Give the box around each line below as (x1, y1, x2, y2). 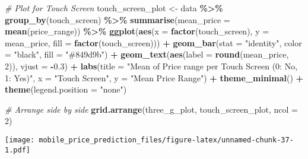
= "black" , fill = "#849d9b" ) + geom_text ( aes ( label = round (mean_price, (5, 48, 289, 61)
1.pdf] (5, 145, 30, 154)
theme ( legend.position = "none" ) (5, 83, 127, 96)
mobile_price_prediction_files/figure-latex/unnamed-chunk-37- (39, 135, 294, 144)
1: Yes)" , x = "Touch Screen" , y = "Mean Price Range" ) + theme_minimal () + (5, 71, 304, 84)
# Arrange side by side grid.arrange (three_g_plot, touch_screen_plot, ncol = (5, 103, 298, 115)
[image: (5, 135, 35, 144)
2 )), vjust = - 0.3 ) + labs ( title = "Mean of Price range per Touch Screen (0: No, (5, 59, 298, 72)
